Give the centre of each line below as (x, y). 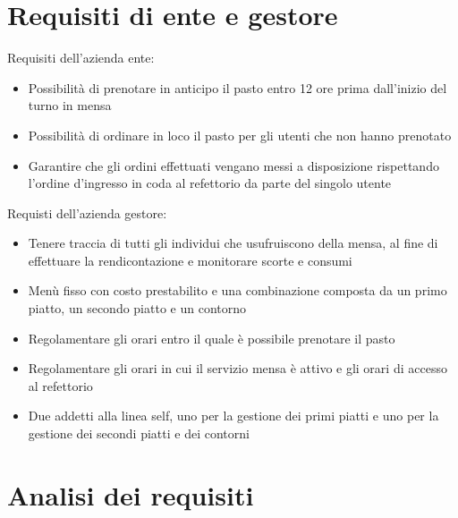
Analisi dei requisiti (131, 494)
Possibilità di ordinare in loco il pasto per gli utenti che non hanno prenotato (240, 135)
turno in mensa (70, 105)
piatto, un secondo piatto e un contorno (137, 308)
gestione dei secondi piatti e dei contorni (139, 433)
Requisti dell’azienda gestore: (87, 212)
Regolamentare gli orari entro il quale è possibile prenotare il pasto (212, 338)
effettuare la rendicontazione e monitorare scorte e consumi (190, 260)
